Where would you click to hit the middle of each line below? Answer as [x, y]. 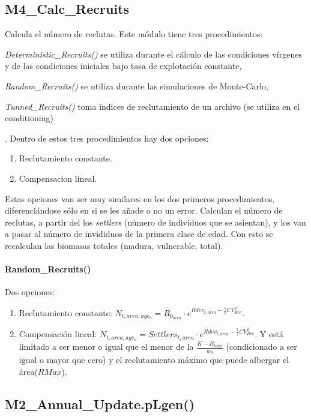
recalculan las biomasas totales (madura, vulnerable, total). [114, 245]
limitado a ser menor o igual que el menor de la [106, 346]
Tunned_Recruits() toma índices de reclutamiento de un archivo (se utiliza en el [152, 106]
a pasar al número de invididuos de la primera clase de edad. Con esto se [139, 234]
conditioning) [29, 118]
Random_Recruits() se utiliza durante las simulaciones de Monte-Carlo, [137, 85]
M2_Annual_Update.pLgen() [100, 403]
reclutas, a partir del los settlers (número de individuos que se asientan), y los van [155, 222]
